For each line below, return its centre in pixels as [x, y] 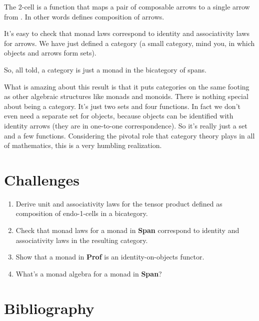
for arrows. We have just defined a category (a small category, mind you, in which [129, 43]
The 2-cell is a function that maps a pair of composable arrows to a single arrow [127, 6]
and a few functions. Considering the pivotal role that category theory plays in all [129, 135]
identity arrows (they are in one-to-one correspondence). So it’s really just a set [126, 125]
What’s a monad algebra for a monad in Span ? [89, 273]
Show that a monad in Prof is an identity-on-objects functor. [110, 257]
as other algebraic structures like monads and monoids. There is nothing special [126, 96]
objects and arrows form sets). [50, 53]
